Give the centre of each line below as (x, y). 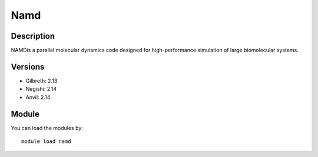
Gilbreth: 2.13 (42, 81)
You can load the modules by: (47, 128)
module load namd (46, 141)
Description (33, 36)
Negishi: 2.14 (41, 89)
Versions (28, 66)
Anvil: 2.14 (38, 97)
